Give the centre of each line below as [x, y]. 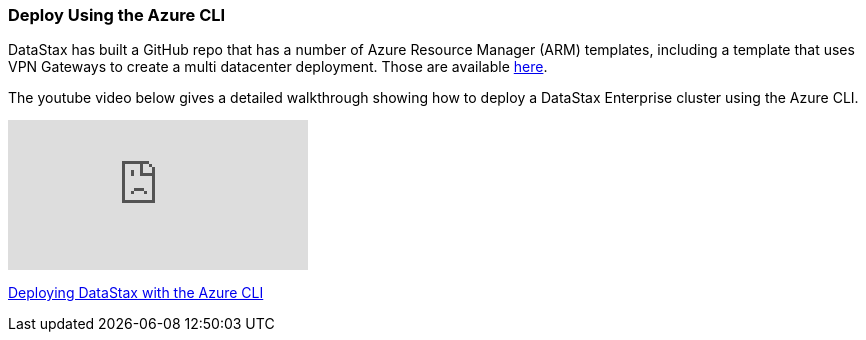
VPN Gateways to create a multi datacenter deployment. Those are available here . [278, 67]
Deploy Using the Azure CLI [117, 15]
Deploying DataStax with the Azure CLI [136, 293]
